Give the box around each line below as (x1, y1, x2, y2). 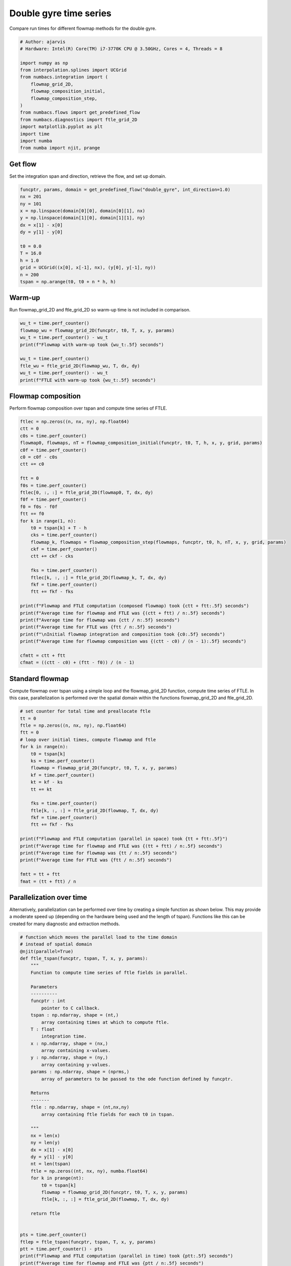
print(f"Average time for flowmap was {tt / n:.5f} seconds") (20, 850, 177, 856)
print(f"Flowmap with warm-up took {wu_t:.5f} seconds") (20, 342, 164, 347)
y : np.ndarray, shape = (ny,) (30, 1055, 108, 1060)
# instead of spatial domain (20, 941, 92, 947)
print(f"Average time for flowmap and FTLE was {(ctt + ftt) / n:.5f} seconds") (20, 610, 225, 616)
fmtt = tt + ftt (20, 872, 61, 877)
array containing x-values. (41, 1048, 111, 1053)
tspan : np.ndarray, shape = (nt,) (30, 1012, 119, 1018)
